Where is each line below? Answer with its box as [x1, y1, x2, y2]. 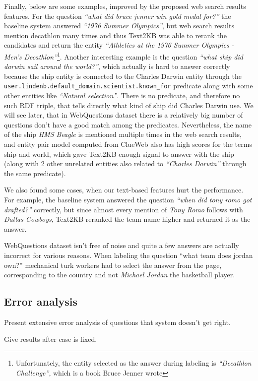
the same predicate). [4, 168, 66, 178]
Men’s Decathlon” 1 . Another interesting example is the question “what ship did [4, 50, 243, 62]
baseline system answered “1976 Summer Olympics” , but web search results [4, 20, 234, 31]
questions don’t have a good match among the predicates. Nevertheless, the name [4, 119, 252, 129]
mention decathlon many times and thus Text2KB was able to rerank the [4, 30, 227, 40]
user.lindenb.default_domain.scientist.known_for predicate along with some [4, 80, 253, 91]
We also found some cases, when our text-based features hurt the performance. [4, 185, 244, 195]
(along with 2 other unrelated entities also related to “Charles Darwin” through [4, 158, 247, 169]
